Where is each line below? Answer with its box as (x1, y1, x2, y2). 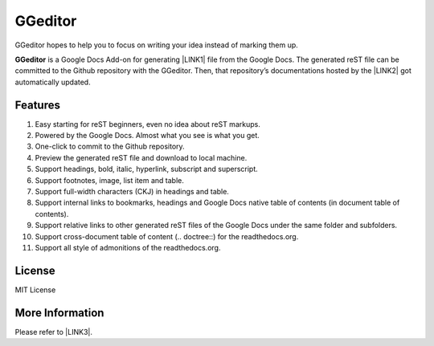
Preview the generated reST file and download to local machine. (35, 153, 248, 162)
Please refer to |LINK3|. (14, 327, 92, 336)
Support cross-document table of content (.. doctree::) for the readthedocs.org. (35, 231, 299, 241)
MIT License (14, 285, 56, 295)
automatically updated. (14, 77, 92, 87)
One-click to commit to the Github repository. (35, 141, 185, 152)
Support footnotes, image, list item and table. (35, 175, 185, 185)
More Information (14, 306, 104, 320)
